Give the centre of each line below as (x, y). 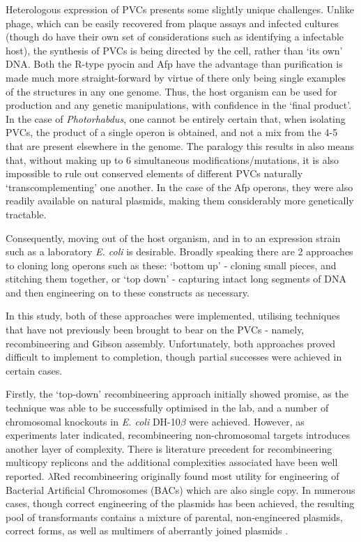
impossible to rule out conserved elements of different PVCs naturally (154, 173)
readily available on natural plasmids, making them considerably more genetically (180, 201)
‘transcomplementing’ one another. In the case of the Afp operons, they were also (179, 187)
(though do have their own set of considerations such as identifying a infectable (175, 37)
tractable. (26, 214)
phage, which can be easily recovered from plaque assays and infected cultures (172, 23)
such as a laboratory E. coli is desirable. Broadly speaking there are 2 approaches (179, 251)
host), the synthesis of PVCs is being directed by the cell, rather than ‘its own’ (174, 50)
